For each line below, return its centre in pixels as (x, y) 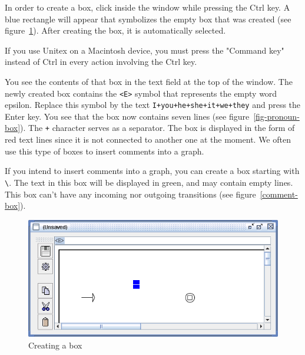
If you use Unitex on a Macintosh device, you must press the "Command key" (145, 50)
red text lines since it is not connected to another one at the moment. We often (148, 139)
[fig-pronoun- (276, 116)
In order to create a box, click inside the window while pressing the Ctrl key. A (147, 7)
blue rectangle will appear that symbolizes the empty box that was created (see (148, 19)
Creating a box (55, 345)
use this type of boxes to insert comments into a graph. (105, 151)
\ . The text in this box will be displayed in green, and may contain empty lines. (149, 182)
